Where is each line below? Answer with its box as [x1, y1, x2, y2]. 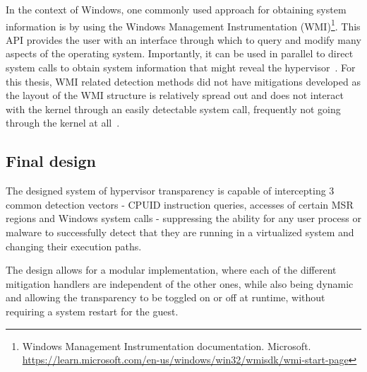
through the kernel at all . [6, 115, 120, 130]
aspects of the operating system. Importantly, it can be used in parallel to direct [6, 46, 354, 61]
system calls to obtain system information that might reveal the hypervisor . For [6, 60, 356, 75]
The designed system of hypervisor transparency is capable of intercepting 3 [6, 183, 335, 198]
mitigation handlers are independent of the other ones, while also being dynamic [6, 276, 354, 291]
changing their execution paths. [6, 238, 142, 253]
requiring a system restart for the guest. [6, 303, 179, 318]
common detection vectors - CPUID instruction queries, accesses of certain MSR [6, 197, 354, 211]
